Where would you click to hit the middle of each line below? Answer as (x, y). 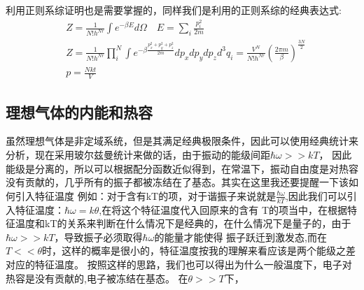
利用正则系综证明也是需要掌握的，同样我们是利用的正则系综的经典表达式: (174, 10)
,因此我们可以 (316, 195)
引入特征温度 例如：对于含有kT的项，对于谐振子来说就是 (146, 195)
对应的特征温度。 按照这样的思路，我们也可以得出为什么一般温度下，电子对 (179, 264)
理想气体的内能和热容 (79, 111)
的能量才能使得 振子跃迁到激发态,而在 (240, 237)
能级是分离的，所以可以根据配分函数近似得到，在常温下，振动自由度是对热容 (182, 168)
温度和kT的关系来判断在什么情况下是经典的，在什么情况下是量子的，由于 (183, 223)
